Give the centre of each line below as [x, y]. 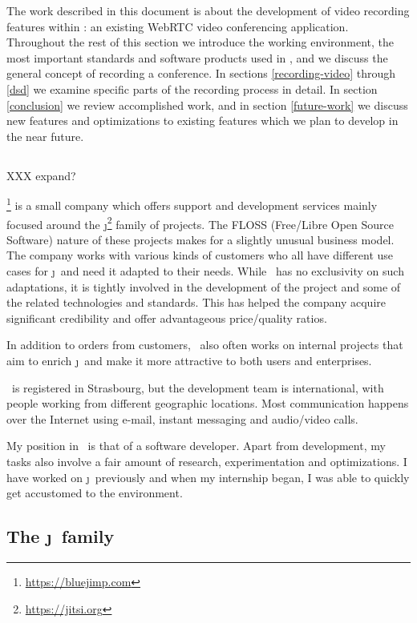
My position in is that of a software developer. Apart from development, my [196, 446]
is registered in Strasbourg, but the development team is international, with [198, 387]
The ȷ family [61, 536]
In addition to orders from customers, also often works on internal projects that [205, 345]
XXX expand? [41, 175]
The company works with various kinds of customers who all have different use [200, 255]
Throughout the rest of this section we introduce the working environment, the [200, 42]
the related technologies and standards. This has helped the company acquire [196, 302]
